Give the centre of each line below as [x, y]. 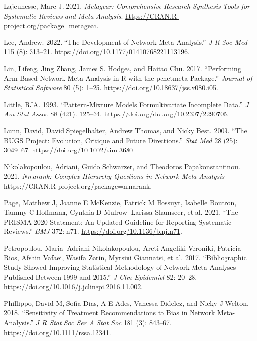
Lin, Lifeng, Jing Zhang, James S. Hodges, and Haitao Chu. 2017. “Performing [123, 68]
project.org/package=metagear [50, 25]
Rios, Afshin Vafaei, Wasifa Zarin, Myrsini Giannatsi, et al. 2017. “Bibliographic [125, 257]
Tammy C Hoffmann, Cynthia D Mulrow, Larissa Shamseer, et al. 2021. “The [121, 212]
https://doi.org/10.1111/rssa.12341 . [58, 332]
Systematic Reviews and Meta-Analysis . [64, 16]
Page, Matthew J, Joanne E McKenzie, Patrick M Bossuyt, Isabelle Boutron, [120, 202]
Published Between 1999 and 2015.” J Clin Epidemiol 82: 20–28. [101, 277]
